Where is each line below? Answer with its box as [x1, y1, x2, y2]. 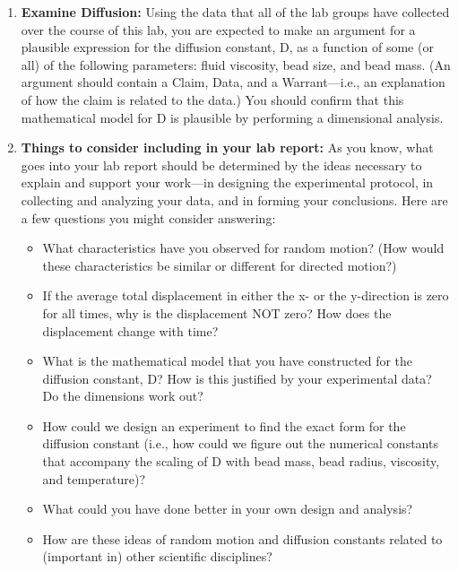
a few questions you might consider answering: [21, 208, 276, 227]
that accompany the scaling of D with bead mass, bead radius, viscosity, [42, 452, 440, 471]
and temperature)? [42, 469, 146, 488]
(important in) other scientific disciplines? [42, 547, 272, 566]
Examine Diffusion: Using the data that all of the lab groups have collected [21, 3, 450, 21]
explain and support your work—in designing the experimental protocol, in [21, 173, 434, 192]
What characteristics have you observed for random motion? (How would [42, 238, 445, 257]
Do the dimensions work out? [42, 386, 203, 405]
